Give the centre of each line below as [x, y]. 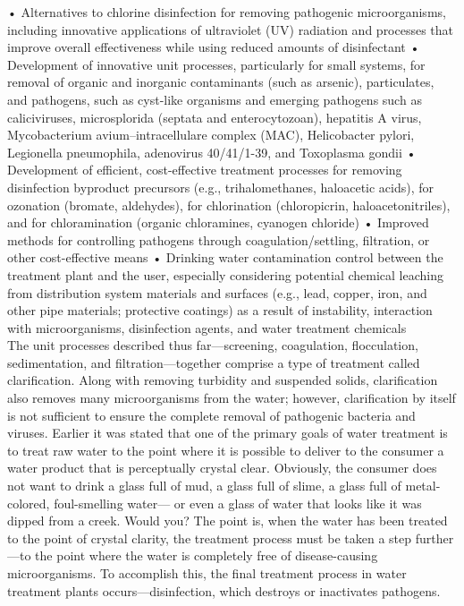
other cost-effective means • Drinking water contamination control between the [225, 257]
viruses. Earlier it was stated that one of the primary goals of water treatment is [228, 433]
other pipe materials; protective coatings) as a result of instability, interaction [220, 310]
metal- [423, 486]
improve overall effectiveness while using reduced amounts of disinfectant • [214, 47]
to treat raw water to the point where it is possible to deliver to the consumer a [226, 450]
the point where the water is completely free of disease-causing [207, 555]
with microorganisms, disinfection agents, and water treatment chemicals [207, 327]
